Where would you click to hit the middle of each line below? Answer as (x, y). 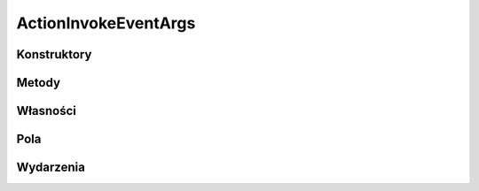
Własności (47, 111)
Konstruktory (54, 54)
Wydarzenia (51, 168)
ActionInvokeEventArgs (106, 23)
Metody (39, 83)
